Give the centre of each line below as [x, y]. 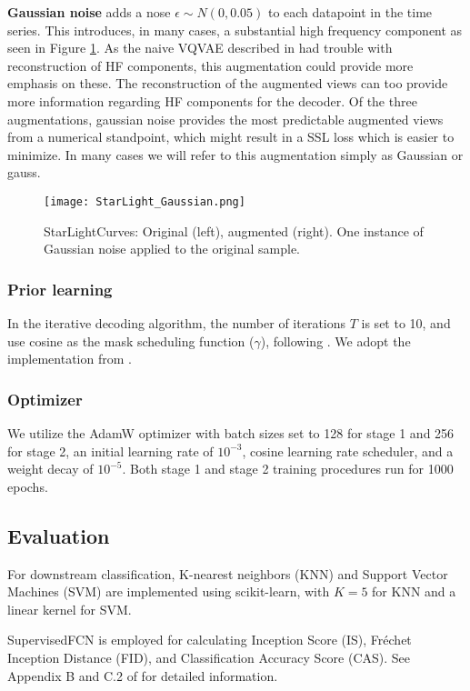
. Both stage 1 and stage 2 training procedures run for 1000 [288, 469]
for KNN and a [414, 591]
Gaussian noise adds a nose [89, 12]
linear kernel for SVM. [70, 609]
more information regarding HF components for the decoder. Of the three [212, 100]
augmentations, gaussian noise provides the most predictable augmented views [225, 119]
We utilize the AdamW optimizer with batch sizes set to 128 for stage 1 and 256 [231, 433]
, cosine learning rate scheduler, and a [348, 451]
